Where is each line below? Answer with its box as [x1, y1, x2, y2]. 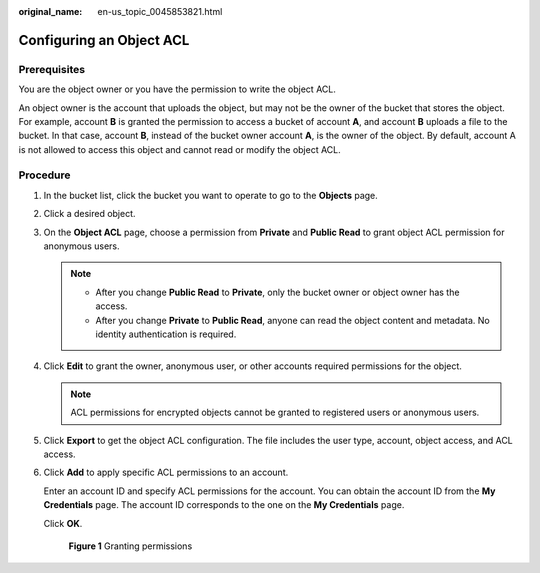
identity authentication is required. [95, 328, 237, 340]
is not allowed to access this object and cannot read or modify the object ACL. [18, 143, 342, 155]
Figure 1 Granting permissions [68, 540, 193, 552]
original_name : [18, 6, 83, 17]
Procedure [18, 168, 71, 182]
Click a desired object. [43, 208, 136, 220]
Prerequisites [18, 62, 85, 76]
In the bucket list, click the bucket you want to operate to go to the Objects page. [43, 189, 379, 201]
